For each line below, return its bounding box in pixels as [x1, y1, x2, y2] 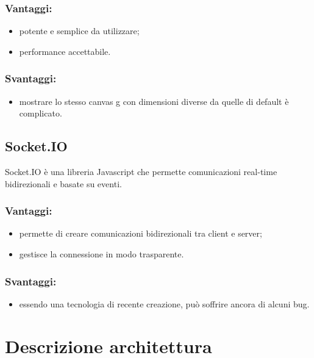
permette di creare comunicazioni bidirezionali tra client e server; [19, 227, 262, 240]
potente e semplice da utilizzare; [19, 24, 140, 37]
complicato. [19, 107, 62, 120]
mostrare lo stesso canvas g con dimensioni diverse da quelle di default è [19, 95, 289, 107]
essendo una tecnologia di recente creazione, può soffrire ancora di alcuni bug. [19, 297, 310, 310]
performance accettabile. [19, 45, 111, 57]
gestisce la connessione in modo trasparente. [19, 248, 184, 260]
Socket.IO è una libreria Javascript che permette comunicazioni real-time [5, 165, 277, 178]
